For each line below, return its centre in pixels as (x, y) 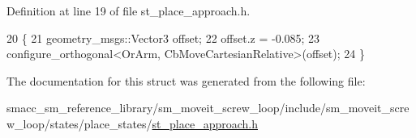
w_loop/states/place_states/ (79, 123)
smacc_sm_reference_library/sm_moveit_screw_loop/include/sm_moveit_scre (208, 108)
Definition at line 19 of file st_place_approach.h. (129, 10)
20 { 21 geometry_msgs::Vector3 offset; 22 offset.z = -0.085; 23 (163, 38)
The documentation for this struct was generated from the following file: (186, 80)
